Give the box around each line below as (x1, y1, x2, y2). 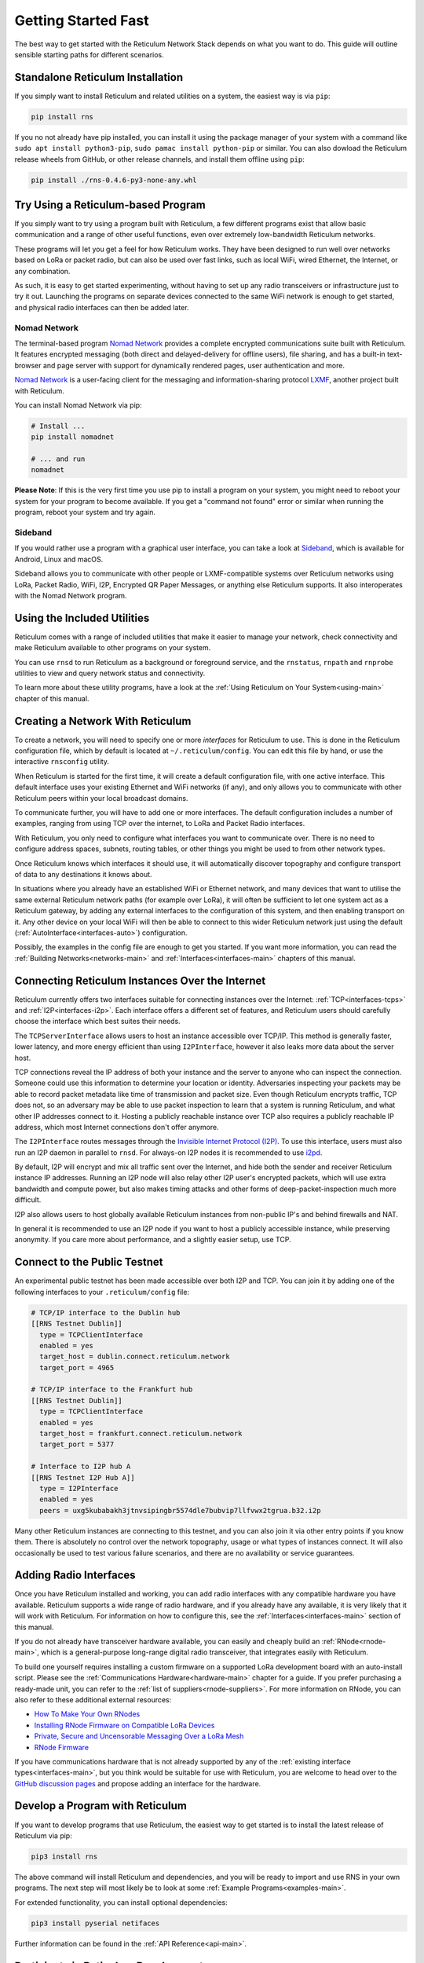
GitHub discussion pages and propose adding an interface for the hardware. (14, 1778, 261, 1788)
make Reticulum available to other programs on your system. (14, 643, 211, 653)
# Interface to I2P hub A (31, 1462, 131, 1471)
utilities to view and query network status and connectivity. (14, 668, 206, 678)
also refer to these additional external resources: (14, 1694, 172, 1704)
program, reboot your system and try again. (14, 507, 156, 517)
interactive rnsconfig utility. (14, 757, 110, 766)
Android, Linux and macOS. (14, 554, 104, 564)
